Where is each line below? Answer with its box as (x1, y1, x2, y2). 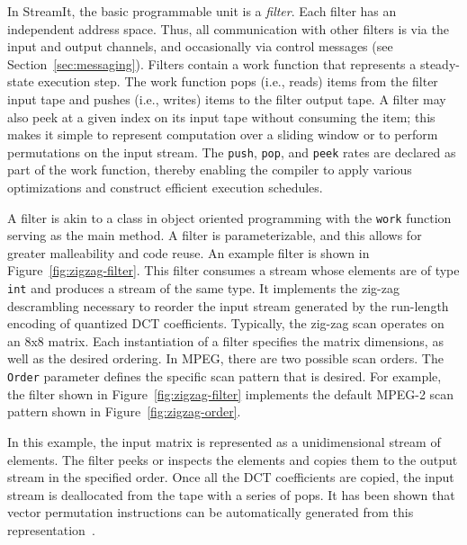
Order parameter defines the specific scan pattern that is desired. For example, (7, 367, 442, 386)
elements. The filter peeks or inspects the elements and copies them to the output (7, 450, 458, 469)
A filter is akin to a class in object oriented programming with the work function (7, 208, 452, 227)
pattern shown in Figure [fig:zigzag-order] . (7, 402, 241, 421)
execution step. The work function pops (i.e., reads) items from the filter (38, 72, 438, 91)
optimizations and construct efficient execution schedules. (7, 178, 323, 196)
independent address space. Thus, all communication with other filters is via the (7, 19, 449, 38)
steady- (419, 54, 460, 73)
